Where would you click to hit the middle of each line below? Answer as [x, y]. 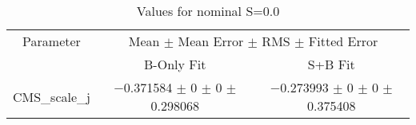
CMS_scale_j [52, 96]
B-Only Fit [175, 64]
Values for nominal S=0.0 [208, 11]
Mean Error [211, 41]
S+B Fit [331, 64]
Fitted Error [343, 41]
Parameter [52, 41]
